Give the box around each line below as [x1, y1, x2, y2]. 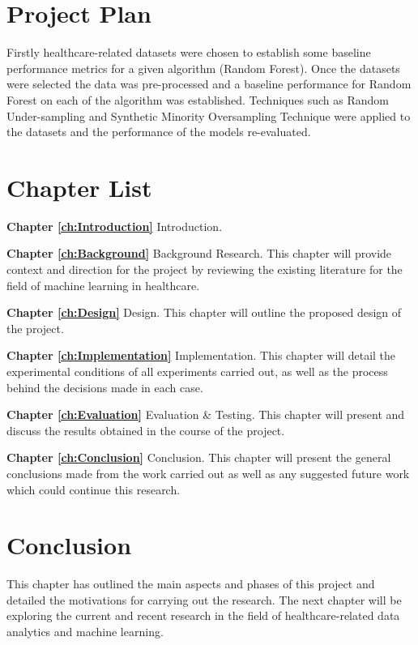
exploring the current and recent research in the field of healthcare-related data [6, 607, 400, 624]
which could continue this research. [6, 481, 181, 498]
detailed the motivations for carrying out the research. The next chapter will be [6, 591, 402, 608]
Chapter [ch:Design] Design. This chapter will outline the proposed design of [6, 304, 402, 321]
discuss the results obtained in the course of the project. [6, 421, 285, 438]
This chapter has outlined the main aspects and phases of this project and [6, 575, 375, 592]
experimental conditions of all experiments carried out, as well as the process [6, 362, 388, 379]
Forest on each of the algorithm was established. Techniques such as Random [6, 91, 389, 108]
